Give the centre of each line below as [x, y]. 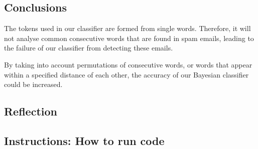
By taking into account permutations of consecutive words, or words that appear [128, 64]
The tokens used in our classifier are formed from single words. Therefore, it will [127, 28]
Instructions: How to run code [84, 140]
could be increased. [33, 84]
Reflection [31, 111]
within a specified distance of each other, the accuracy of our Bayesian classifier [126, 74]
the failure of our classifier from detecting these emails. [89, 48]
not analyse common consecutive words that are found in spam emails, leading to [129, 38]
